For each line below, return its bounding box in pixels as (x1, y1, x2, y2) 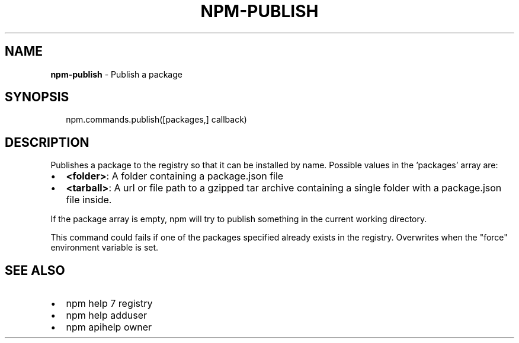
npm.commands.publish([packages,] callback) (66, 114, 247, 125)
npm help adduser (66, 309, 148, 322)
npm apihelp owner (66, 321, 152, 334)
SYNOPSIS (5, 89, 69, 105)
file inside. (66, 194, 112, 206)
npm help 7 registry (66, 297, 153, 310)
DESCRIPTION (5, 134, 89, 150)
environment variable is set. (50, 242, 159, 253)
